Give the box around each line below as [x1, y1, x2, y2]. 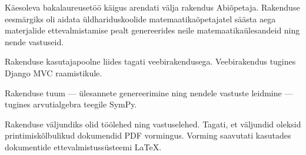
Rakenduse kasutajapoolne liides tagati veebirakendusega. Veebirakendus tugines [5, 55, 296, 68]
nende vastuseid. [5, 35, 64, 48]
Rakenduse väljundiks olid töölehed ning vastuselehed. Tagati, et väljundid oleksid [5, 117, 301, 130]
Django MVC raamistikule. [5, 66, 102, 79]
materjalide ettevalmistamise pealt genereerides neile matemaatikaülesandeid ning [5, 24, 300, 36]
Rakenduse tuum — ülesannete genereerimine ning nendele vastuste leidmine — [5, 86, 293, 99]
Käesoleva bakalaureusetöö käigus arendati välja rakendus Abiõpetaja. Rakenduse [5, 1, 300, 13]
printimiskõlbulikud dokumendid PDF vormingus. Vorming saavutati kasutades [5, 129, 291, 141]
